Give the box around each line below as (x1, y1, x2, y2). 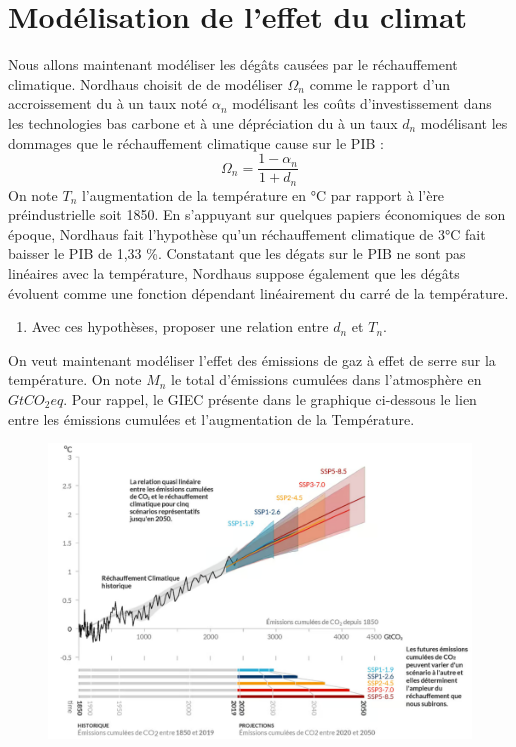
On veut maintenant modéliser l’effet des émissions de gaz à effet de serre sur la (8, 349, 496, 370)
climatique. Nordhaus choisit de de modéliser (8, 73, 283, 94)
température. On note (8, 369, 142, 390)
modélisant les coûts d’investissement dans (232, 93, 492, 114)
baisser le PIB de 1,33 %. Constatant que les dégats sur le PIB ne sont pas (8, 243, 466, 264)
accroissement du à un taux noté (8, 93, 208, 114)
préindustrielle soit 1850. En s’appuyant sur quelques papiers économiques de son (8, 204, 506, 225)
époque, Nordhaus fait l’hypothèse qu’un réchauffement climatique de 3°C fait (8, 223, 486, 244)
